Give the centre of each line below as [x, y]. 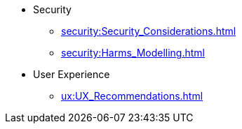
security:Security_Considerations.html [149, 31]
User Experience [72, 74]
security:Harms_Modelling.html [133, 53]
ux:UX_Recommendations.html [132, 96]
